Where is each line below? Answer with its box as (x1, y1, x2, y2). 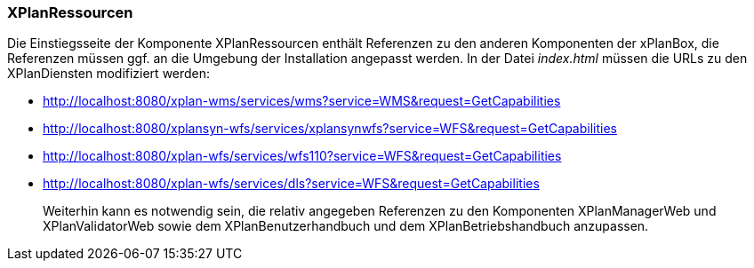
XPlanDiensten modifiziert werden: (7, 66, 211, 82)
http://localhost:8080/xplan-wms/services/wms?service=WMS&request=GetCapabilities (43, 93, 561, 109)
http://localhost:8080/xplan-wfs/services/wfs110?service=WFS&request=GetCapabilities (43, 148, 562, 164)
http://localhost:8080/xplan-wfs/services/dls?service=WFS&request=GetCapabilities (43, 176, 540, 192)
